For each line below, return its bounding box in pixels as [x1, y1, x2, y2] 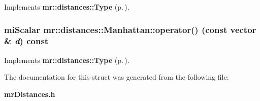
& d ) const [4, 35, 49, 47]
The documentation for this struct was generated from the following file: [4, 72, 229, 82]
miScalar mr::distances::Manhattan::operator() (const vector [4, 23, 256, 36]
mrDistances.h [4, 88, 55, 99]
